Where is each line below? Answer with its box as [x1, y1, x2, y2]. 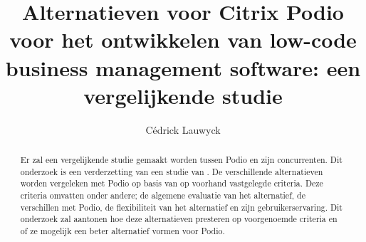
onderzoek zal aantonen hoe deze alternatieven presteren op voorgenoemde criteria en [20, 213, 338, 225]
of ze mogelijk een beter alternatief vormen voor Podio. [20, 225, 225, 237]
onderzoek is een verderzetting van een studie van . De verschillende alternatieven [20, 165, 323, 177]
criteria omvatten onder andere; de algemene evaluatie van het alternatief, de [20, 189, 305, 201]
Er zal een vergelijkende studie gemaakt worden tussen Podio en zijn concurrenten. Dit [20, 154, 343, 166]
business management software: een [5, 53, 361, 82]
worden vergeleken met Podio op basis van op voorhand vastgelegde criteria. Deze [20, 177, 323, 189]
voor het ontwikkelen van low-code [9, 25, 357, 54]
